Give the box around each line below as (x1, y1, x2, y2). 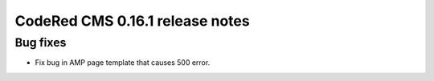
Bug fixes (14, 35, 67, 50)
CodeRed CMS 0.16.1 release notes (14, 12, 250, 30)
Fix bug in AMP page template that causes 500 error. (35, 58, 211, 67)
